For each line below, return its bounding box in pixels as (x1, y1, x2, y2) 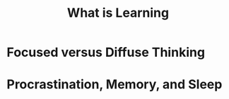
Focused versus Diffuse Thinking (6, 44, 206, 60)
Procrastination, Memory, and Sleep (6, 77, 223, 93)
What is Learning (66, 5, 170, 21)
